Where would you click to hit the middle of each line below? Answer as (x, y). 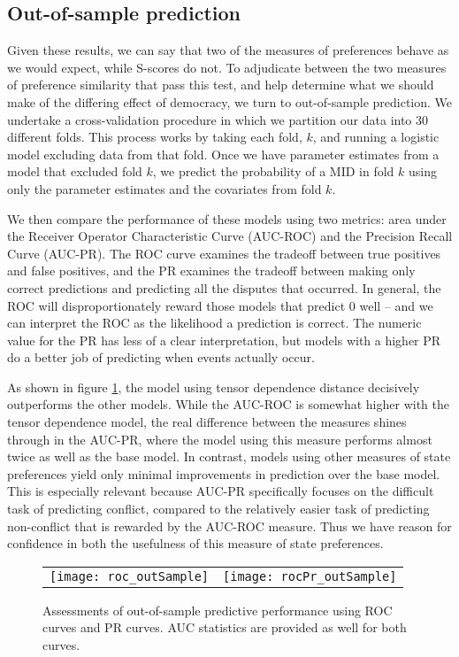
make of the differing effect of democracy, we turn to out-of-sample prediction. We (230, 101)
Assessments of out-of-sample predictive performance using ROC (218, 610)
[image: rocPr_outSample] (310, 576)
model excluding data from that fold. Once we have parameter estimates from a (223, 154)
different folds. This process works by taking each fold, (155, 137)
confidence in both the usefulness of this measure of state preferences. (195, 543)
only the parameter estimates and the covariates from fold (164, 188)
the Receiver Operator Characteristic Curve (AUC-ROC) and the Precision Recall (230, 236)
